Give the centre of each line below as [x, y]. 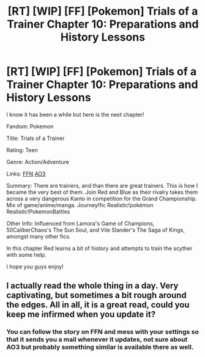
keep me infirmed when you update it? [81, 315]
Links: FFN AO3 [26, 174]
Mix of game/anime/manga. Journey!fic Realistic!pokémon [80, 205]
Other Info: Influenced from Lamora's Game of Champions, [80, 223]
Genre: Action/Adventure [38, 162]
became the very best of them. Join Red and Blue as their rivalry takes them [102, 192]
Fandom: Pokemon [30, 126]
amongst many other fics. [39, 236]
